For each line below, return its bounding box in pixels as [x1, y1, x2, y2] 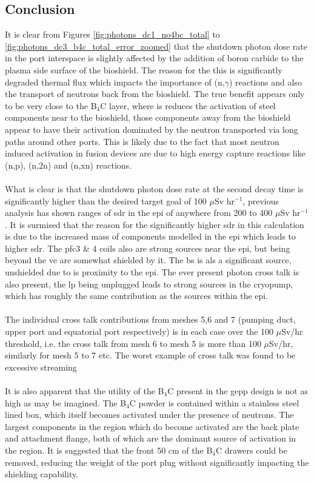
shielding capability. [5, 468, 79, 480]
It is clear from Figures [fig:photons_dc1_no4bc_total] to [5, 28, 220, 41]
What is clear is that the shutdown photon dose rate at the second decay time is [5, 182, 304, 195]
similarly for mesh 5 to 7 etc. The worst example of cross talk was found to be [5, 349, 296, 361]
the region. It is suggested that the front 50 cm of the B [5, 443, 213, 456]
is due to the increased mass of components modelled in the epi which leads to [5, 230, 296, 243]
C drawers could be [216, 443, 287, 456]
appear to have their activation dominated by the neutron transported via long [5, 123, 298, 135]
